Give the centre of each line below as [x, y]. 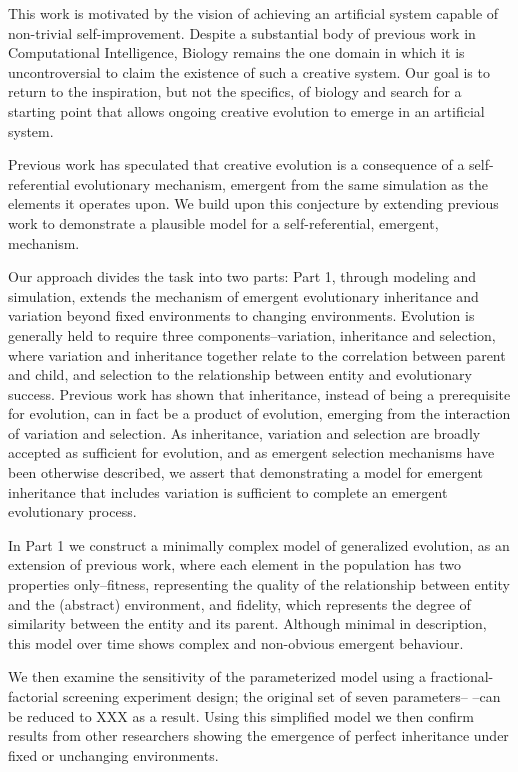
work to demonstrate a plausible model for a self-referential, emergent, [223, 222]
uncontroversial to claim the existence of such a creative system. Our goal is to [249, 71]
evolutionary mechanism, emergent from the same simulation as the [281, 183]
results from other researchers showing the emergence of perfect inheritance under [258, 735]
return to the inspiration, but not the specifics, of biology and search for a [235, 91]
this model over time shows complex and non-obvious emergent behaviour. [236, 642]
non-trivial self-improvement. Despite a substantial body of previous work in [242, 32]
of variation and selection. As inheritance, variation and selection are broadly [244, 432]
